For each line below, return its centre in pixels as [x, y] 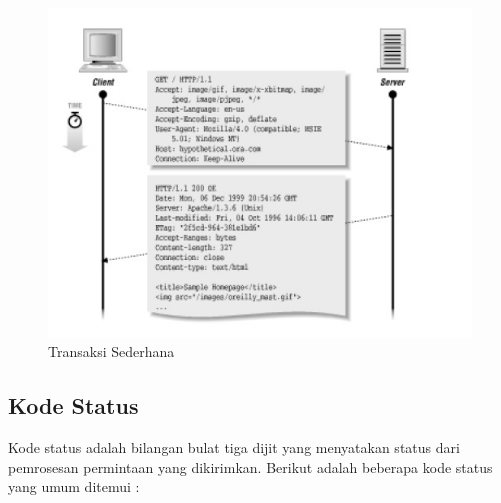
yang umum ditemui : [74, 486]
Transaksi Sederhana [111, 351]
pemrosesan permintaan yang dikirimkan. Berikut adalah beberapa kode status [250, 466]
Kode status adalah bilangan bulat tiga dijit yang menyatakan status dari [234, 447]
